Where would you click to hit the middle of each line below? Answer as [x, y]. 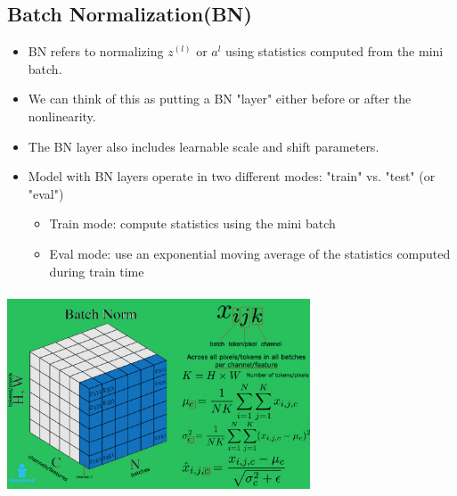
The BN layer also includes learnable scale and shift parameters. [204, 146]
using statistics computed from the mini [335, 51]
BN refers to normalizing [96, 51]
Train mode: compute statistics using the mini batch [192, 223]
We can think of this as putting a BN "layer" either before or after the [220, 99]
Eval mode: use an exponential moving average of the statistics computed [250, 253]
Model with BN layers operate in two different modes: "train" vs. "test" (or [232, 176]
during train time [97, 271]
